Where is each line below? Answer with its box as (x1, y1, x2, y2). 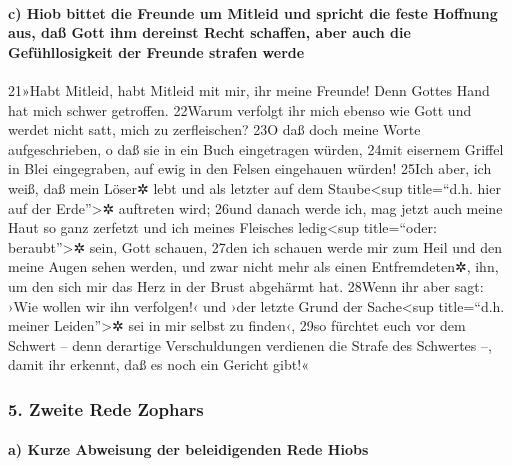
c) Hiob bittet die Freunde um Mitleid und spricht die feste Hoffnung (8, 2, 498, 23)
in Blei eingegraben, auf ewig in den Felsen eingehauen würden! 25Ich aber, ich (8, 158, 492, 179)
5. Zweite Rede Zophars (8, 396, 204, 421)
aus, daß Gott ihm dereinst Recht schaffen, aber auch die (8, 22, 411, 43)
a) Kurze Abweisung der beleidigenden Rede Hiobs (8, 439, 369, 460)
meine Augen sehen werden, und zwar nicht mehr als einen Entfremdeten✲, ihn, (8, 256, 499, 277)
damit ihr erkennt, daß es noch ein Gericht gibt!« (8, 354, 309, 375)
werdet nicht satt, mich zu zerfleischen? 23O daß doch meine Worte (8, 119, 421, 140)
